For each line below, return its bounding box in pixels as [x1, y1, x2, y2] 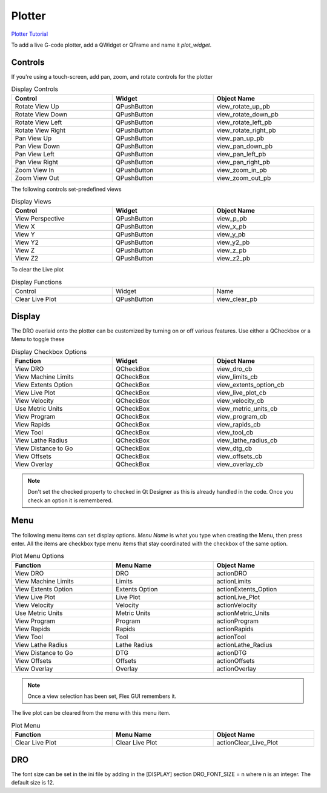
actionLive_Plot [216, 592, 260, 601]
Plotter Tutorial [11, 30, 48, 38]
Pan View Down [15, 142, 60, 150]
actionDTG [216, 648, 247, 657]
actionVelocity [216, 600, 257, 609]
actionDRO [216, 569, 248, 577]
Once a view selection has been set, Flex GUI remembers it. [27, 692, 177, 700]
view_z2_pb [216, 254, 251, 263]
